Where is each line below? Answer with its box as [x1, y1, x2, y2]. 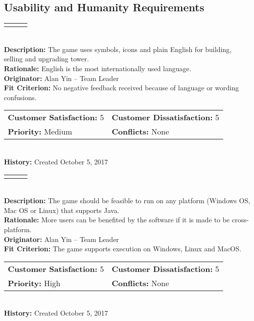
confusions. [4, 92, 37, 102]
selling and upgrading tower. [4, 53, 89, 64]
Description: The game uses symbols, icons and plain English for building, [4, 44, 231, 54]
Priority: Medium [8, 126, 72, 137]
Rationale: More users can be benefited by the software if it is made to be [4, 214, 230, 225]
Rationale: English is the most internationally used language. [4, 63, 191, 73]
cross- [231, 214, 249, 225]
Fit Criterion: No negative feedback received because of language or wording [4, 82, 239, 93]
